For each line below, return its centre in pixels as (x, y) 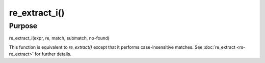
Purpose (23, 26)
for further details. (53, 54)
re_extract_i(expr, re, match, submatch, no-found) (59, 38)
